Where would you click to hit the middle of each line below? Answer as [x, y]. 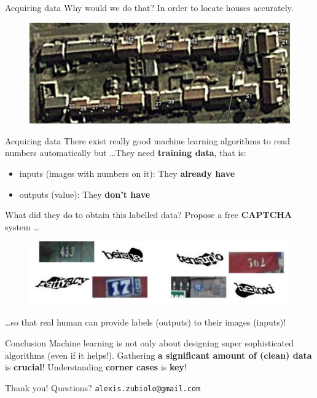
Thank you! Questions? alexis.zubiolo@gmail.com [103, 387]
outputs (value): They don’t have [85, 194]
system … [22, 226]
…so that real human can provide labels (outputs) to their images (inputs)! [146, 322]
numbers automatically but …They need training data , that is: [126, 153]
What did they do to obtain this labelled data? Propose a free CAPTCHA [149, 215]
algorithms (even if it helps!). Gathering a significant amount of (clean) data [158, 355]
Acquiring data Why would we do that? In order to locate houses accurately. [149, 7]
